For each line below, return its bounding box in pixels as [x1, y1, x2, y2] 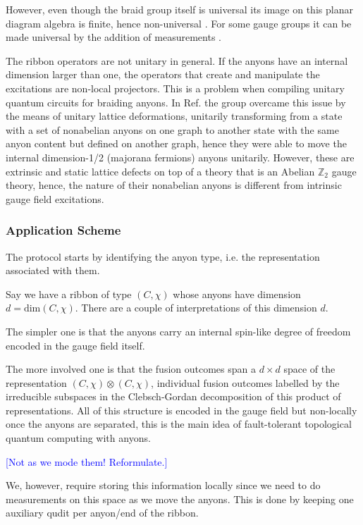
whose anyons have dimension [173, 286, 301, 301]
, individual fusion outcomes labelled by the [151, 375, 340, 390]
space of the [283, 362, 336, 376]
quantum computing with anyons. [6, 431, 151, 445]
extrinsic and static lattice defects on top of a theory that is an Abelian [6, 163, 315, 178]
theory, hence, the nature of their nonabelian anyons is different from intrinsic [6, 178, 342, 192]
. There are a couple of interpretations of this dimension [75, 300, 317, 315]
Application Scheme [6, 221, 121, 239]
